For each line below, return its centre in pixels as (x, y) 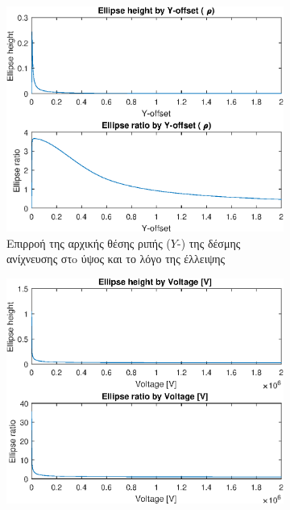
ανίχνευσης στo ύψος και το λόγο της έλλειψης (116, 259)
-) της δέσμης (209, 242)
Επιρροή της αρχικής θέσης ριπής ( (89, 242)
